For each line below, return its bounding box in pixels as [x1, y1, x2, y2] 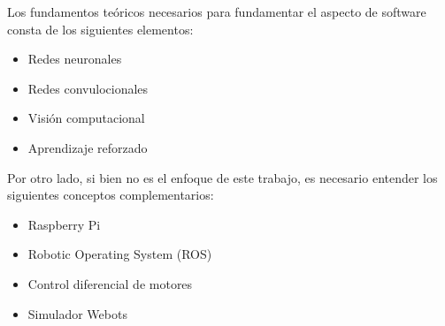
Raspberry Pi [27, 215, 101, 233]
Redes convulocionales [27, 79, 149, 97]
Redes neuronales [27, 49, 122, 68]
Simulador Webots [27, 304, 127, 322]
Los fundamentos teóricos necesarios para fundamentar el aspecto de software [7, 3, 426, 20]
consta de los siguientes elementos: [7, 19, 194, 38]
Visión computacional [27, 109, 145, 127]
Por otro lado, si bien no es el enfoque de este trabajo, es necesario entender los [7, 168, 438, 186]
